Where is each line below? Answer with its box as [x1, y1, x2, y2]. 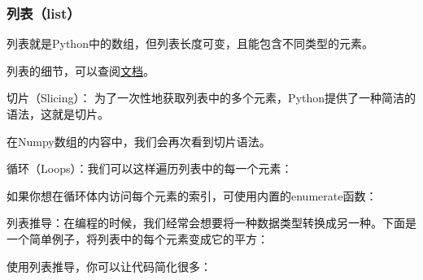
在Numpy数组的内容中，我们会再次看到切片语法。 [7, 132, 271, 149]
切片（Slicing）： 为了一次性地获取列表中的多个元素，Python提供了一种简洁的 [7, 89, 416, 106]
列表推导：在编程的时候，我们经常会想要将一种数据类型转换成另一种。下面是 [7, 214, 416, 231]
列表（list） [7, 2, 81, 23]
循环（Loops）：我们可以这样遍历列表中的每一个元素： [7, 160, 293, 177]
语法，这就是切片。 [7, 106, 109, 122]
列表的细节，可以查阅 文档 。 [7, 62, 155, 79]
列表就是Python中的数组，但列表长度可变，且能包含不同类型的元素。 [7, 35, 373, 52]
